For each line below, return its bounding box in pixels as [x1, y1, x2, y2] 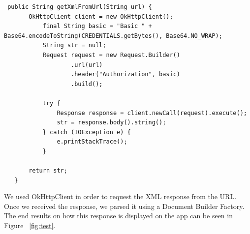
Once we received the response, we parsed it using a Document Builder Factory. [4, 201, 245, 211]
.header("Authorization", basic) [71, 71, 180, 78]
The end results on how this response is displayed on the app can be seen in [4, 210, 233, 221]
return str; [29, 167, 67, 175]
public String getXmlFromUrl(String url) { [7, 3, 152, 10]
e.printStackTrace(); [57, 138, 127, 146]
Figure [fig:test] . [4, 220, 56, 231]
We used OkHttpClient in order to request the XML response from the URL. [4, 191, 237, 202]
